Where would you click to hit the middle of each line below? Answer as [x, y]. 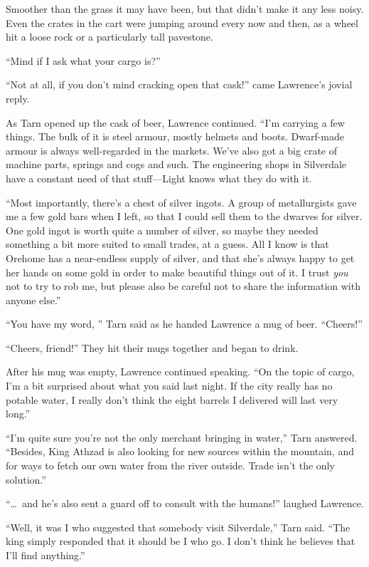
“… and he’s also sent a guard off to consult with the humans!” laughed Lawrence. [185, 503]
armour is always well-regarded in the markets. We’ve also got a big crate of [171, 150]
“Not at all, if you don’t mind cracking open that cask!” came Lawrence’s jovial [179, 84]
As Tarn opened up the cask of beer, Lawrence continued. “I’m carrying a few [175, 122]
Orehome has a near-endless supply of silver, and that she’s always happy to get [180, 258]
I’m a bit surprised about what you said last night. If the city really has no [169, 386]
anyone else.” [33, 300]
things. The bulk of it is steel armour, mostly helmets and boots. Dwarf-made [175, 136]
